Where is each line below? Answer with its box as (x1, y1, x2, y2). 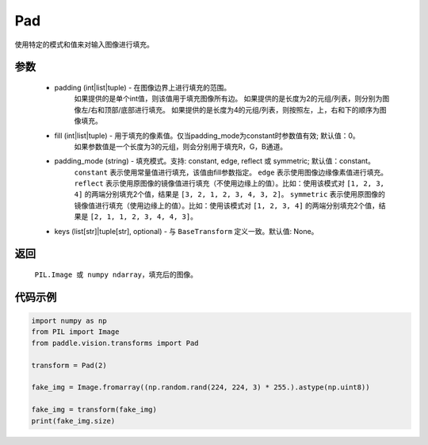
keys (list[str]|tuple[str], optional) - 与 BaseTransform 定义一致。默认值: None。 (54, 226, 319, 236)
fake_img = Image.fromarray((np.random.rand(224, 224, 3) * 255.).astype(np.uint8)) (31, 383, 370, 392)
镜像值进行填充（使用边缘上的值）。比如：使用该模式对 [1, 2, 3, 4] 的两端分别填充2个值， (74, 201, 380, 210)
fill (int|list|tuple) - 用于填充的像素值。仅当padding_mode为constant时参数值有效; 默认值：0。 (54, 131, 360, 140)
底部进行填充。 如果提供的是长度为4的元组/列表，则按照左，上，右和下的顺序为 (120, 105, 380, 114)
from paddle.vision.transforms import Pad (31, 338, 199, 347)
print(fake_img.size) (31, 416, 116, 425)
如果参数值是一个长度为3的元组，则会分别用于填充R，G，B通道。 (74, 141, 288, 151)
